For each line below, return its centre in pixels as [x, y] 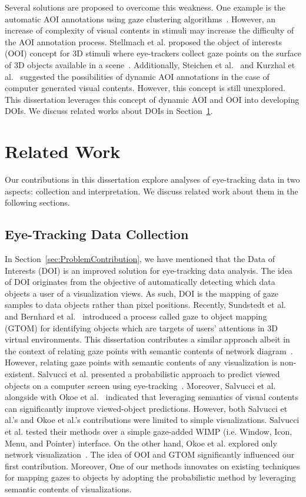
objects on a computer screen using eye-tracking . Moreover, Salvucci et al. [140, 385]
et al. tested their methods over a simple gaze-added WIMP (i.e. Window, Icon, [149, 431]
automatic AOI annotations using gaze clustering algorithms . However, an [140, 19]
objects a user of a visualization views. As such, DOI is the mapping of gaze [142, 293]
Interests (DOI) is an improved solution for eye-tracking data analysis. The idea [149, 270]
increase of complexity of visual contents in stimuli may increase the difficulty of [149, 30]
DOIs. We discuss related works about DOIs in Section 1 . [109, 111]
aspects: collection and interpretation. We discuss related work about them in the [152, 191]
